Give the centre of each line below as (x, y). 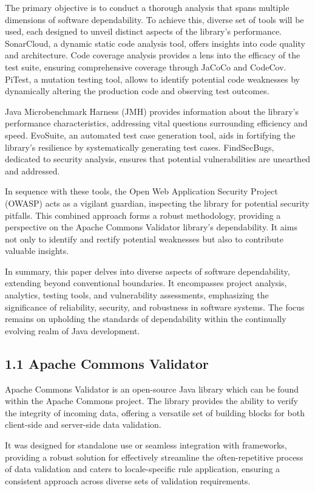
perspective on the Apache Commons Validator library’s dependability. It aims (151, 227)
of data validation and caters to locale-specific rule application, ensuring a (143, 469)
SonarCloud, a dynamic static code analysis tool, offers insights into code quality (155, 43)
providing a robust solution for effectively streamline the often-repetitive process (154, 457)
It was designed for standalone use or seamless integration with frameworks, (146, 445)
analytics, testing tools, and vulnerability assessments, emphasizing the (137, 295)
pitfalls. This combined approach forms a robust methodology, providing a (143, 215)
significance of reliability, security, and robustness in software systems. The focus (155, 307)
